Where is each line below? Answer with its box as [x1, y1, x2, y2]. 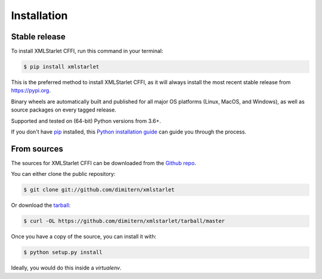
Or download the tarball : [11, 201, 71, 209]
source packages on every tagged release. [11, 106, 116, 113]
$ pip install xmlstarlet [23, 63, 100, 70]
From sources [11, 144, 64, 154]
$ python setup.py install [23, 249, 103, 256]
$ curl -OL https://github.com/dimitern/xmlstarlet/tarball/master [23, 218, 225, 225]
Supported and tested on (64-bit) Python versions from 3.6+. [11, 117, 161, 125]
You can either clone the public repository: [11, 170, 116, 178]
